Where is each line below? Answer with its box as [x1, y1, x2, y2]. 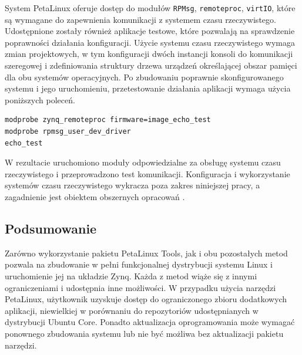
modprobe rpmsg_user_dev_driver [5, 127, 131, 136]
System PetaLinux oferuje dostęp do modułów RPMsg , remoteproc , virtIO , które [5, 2, 296, 13]
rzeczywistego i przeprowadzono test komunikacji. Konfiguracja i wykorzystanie [5, 167, 290, 180]
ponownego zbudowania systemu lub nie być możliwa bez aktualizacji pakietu [5, 327, 284, 339]
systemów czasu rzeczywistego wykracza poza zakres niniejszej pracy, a [5, 179, 260, 191]
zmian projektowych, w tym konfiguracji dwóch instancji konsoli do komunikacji [5, 48, 293, 60]
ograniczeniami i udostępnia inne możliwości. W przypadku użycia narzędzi [5, 281, 276, 293]
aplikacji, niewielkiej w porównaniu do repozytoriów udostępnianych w [5, 304, 259, 316]
